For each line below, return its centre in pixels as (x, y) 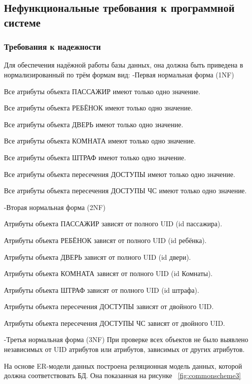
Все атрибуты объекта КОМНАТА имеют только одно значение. (100, 141)
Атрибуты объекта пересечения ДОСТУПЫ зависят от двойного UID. (109, 306)
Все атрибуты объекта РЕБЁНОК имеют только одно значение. (98, 108)
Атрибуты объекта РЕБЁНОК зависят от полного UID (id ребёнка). (105, 240)
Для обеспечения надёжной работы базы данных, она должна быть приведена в (124, 65)
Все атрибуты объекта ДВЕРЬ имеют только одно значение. (94, 124)
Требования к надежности (53, 47)
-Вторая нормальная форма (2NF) (55, 207)
